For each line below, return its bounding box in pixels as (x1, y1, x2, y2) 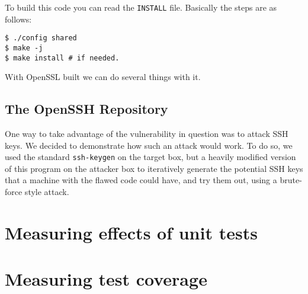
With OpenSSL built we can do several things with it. (5, 71, 201, 83)
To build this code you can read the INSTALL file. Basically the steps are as (5, 1, 277, 13)
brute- (280, 174, 302, 186)
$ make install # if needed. (5, 53, 120, 62)
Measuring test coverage (5, 267, 207, 291)
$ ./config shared (5, 34, 77, 43)
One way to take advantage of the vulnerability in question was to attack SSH (5, 127, 288, 140)
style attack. (24, 186, 69, 198)
